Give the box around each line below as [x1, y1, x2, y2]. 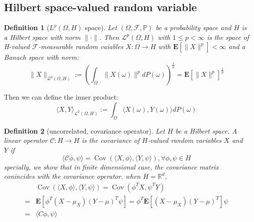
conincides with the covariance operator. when [4, 171, 141, 181]
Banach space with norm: [4, 52, 79, 62]
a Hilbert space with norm [4, 32, 81, 42]
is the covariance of [82, 135, 140, 145]
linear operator [4, 135, 48, 145]
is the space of [207, 32, 249, 42]
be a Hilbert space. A [175, 125, 237, 136]
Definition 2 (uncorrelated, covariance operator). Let [4, 125, 165, 136]
